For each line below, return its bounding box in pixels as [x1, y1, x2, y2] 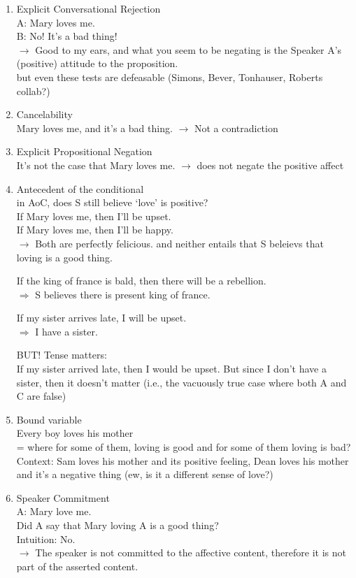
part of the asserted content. [16, 558, 138, 573]
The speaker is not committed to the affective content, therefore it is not [35, 545, 346, 560]
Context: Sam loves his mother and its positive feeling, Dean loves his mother [16, 453, 349, 468]
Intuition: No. [16, 531, 76, 546]
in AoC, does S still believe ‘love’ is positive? [16, 195, 208, 210]
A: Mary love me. [16, 504, 92, 519]
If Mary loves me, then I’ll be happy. [16, 222, 173, 237]
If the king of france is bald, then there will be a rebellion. [16, 273, 266, 288]
